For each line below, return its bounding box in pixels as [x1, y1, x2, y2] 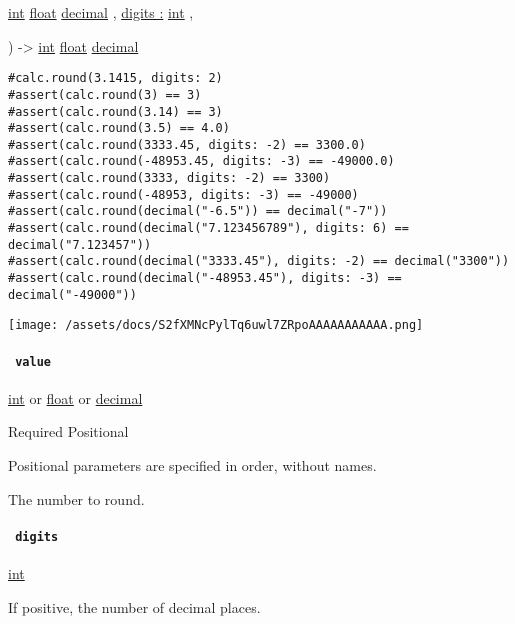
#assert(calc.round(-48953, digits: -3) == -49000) [8, 187, 359, 202]
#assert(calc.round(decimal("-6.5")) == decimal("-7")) [8, 204, 388, 219]
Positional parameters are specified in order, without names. [8, 455, 377, 476]
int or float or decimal [8, 387, 143, 408]
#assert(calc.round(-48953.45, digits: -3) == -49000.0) [8, 154, 395, 169]
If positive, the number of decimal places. [8, 596, 261, 617]
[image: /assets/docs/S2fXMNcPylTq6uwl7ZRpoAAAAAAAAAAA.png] [8, 318, 424, 333]
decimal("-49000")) [8, 287, 137, 302]
